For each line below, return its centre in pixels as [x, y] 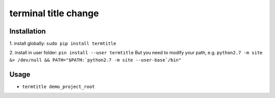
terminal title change [54, 13]
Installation [28, 31]
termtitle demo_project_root [59, 87]
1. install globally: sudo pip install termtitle [63, 44]
